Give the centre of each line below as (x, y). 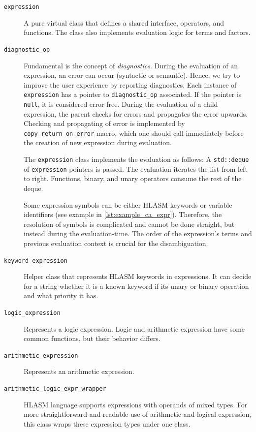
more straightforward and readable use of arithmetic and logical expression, (138, 414)
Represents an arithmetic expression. (79, 371)
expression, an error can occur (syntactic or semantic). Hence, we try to (132, 75)
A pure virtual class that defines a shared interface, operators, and (124, 22)
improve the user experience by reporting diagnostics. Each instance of (130, 84)
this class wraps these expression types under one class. (107, 423)
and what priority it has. (61, 295)
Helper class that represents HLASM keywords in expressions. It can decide (138, 276)
